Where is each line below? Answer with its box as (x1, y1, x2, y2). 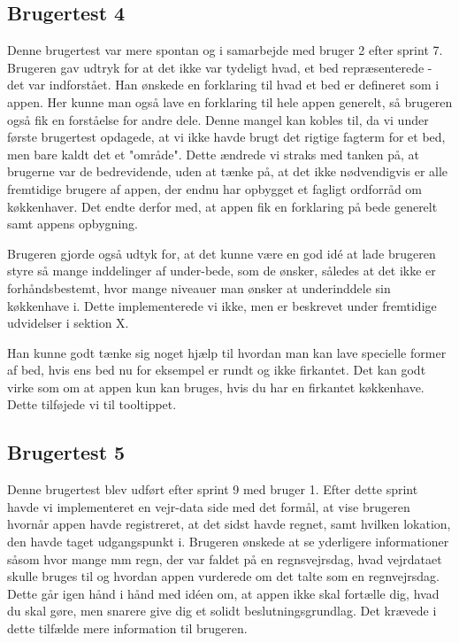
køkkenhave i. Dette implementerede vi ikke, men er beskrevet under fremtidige (7, 296, 437, 314)
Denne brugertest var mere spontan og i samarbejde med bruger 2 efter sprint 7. (7, 41, 443, 59)
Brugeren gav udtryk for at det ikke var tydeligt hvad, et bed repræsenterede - (7, 58, 432, 76)
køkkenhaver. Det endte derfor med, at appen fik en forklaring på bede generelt (7, 197, 438, 215)
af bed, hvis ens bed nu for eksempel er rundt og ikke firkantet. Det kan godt (7, 360, 426, 379)
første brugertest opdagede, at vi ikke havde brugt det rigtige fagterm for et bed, (7, 128, 446, 146)
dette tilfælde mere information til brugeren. (7, 619, 248, 638)
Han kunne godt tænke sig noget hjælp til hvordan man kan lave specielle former (7, 343, 447, 361)
